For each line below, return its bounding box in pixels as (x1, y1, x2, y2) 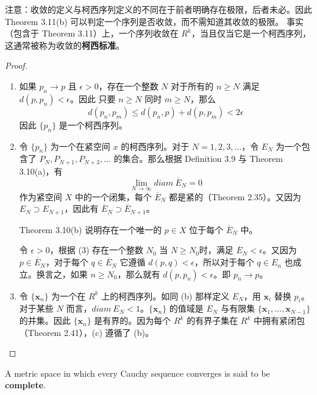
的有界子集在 (187, 314, 238, 327)
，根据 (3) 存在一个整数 (49, 243, 144, 256)
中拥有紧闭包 (254, 314, 305, 327)
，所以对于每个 (194, 256, 254, 268)
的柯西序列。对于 (121, 139, 190, 152)
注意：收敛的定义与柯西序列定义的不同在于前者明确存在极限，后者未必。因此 (5, 3, 312, 15)
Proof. (5, 59, 27, 72)
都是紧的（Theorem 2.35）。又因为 (169, 190, 302, 203)
